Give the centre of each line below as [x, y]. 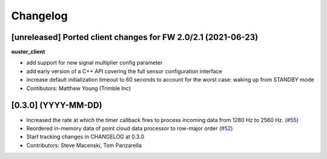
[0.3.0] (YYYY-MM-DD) [57, 105]
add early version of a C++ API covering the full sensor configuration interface [124, 71]
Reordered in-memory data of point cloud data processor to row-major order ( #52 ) [130, 128]
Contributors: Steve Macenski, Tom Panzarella [84, 145]
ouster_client [28, 52]
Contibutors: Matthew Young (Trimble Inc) [79, 88]
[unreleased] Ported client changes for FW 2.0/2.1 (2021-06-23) [135, 37]
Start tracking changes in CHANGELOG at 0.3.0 [85, 137]
